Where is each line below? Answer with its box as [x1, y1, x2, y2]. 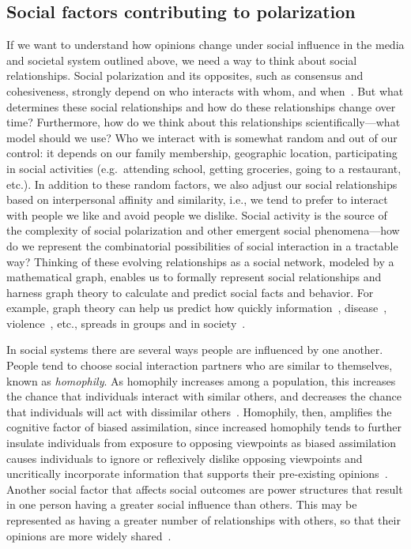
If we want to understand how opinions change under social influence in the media [6, 36, 405, 53]
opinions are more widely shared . [6, 527, 172, 543]
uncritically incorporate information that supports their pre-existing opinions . [6, 465, 388, 482]
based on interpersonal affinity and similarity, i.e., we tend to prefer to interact [6, 191, 388, 208]
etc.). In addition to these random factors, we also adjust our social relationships [6, 175, 398, 192]
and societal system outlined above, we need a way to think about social [6, 51, 357, 68]
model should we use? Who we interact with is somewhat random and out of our [6, 129, 398, 145]
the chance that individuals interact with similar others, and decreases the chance [6, 388, 402, 404]
